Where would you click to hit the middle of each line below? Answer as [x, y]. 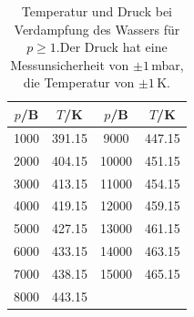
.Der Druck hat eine [112, 47]
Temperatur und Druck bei [97, 11]
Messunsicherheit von [70, 64]
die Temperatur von [79, 82]
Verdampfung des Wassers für [97, 29]
